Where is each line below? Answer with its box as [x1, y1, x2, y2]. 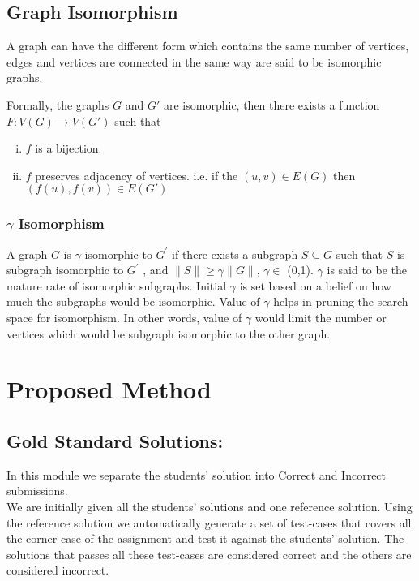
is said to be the [327, 261, 408, 278]
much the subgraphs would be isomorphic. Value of [6, 293, 260, 310]
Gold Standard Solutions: [6, 428, 224, 453]
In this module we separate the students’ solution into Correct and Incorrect [6, 466, 387, 483]
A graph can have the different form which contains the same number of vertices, [6, 37, 409, 54]
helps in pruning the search [273, 293, 408, 310]
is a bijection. [35, 140, 102, 157]
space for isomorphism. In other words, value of [6, 308, 242, 325]
